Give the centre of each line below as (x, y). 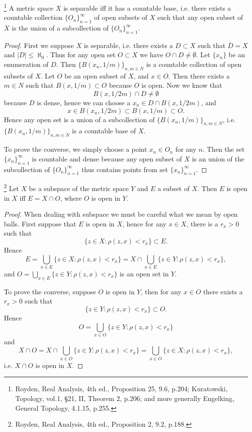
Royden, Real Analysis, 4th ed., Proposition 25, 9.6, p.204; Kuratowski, (121, 389)
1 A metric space (29, 7)
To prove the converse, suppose (50, 291)
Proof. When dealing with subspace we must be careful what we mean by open (121, 214)
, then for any (161, 291)
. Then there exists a (199, 75)
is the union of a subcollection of (60, 28)
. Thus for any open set (81, 55)
